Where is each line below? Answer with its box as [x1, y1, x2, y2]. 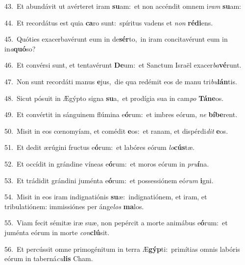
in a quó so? [4, 43, 36, 53]
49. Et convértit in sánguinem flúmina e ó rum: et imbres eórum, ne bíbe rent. [4, 109, 238, 120]
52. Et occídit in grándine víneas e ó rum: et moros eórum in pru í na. [4, 158, 209, 169]
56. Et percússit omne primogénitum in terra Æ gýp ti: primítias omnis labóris [4, 243, 240, 254]
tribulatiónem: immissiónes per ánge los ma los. [4, 201, 144, 211]
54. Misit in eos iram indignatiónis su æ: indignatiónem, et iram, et [4, 192, 207, 202]
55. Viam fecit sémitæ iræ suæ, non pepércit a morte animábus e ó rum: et [4, 217, 228, 228]
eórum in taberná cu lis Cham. [4, 253, 93, 264]
